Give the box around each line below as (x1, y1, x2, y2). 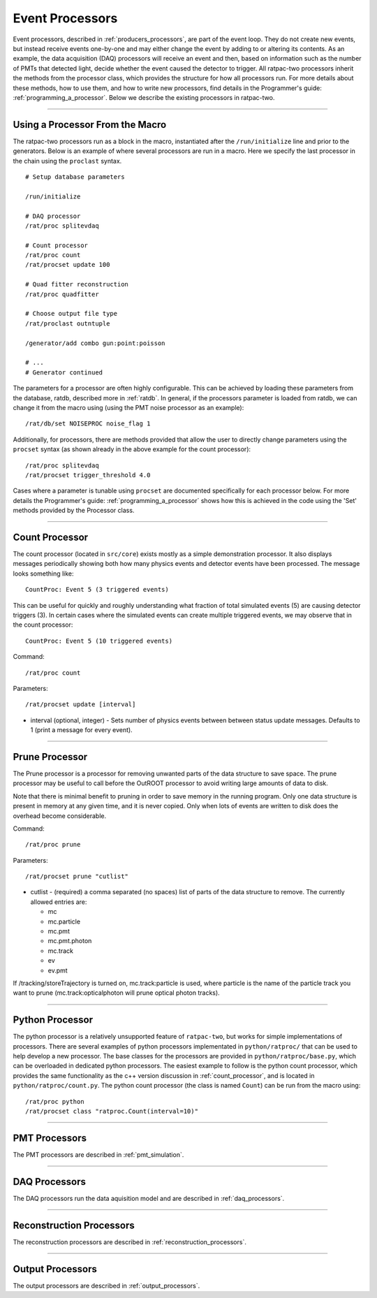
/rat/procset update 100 (25, 261, 110, 269)
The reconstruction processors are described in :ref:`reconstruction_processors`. (13, 1237, 247, 1246)
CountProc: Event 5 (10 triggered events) (25, 636, 173, 645)
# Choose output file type (25, 309, 118, 318)
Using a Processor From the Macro (13, 119, 167, 131)
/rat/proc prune (25, 840, 81, 849)
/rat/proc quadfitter (25, 290, 99, 298)
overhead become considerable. (13, 811, 107, 820)
